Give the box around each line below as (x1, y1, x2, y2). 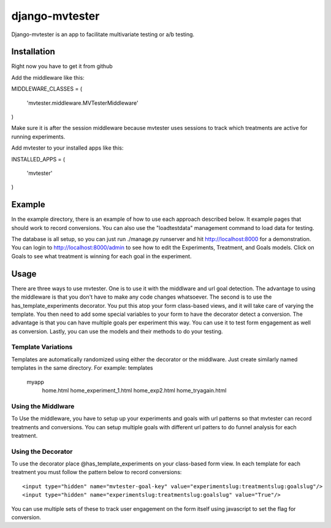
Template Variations (11, 343, 73, 351)
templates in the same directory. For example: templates (11, 364, 153, 372)
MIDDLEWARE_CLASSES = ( (11, 85, 83, 93)
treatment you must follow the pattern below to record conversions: (11, 469, 182, 476)
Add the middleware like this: (11, 74, 85, 81)
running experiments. (11, 132, 66, 140)
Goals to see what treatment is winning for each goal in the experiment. (11, 252, 192, 260)
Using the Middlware (11, 402, 75, 410)
